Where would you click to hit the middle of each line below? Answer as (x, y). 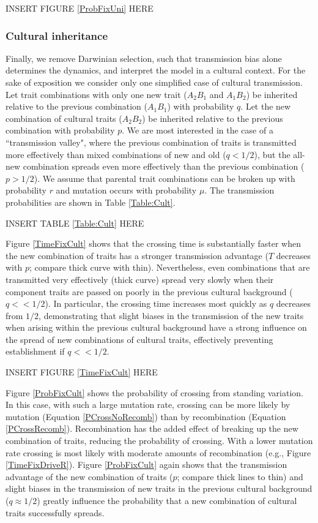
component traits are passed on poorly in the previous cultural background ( (149, 291)
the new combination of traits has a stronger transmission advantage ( (137, 255)
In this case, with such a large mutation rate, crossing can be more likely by (148, 404)
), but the (272, 154)
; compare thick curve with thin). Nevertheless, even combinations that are (169, 267)
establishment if (35, 351)
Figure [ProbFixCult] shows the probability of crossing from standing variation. (155, 392)
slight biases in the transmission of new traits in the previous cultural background (159, 488)
